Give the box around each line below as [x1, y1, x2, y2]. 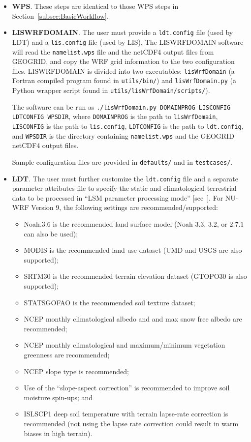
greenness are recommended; [24, 349, 110, 359]
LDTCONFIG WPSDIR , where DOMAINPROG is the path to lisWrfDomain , [12, 111, 218, 121]
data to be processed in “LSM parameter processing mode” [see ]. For [12, 192, 223, 203]
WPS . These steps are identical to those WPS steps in [12, 1, 179, 11]
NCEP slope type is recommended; [24, 366, 129, 376]
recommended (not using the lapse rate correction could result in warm [24, 418, 239, 428]
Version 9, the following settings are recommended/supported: [31, 202, 218, 212]
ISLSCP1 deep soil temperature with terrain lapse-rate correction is [24, 409, 228, 419]
